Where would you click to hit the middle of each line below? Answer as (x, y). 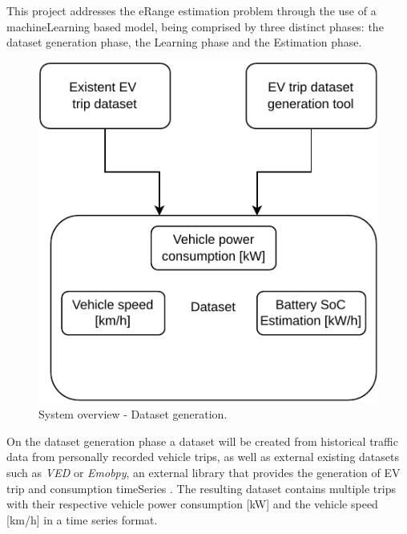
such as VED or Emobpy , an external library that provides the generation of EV (203, 472)
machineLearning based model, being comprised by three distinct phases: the (195, 26)
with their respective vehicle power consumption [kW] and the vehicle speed (192, 504)
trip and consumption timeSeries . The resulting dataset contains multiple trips (201, 488)
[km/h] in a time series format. (82, 519)
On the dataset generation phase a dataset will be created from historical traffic (202, 441)
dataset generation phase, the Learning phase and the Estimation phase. (184, 42)
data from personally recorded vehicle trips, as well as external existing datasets (203, 457)
